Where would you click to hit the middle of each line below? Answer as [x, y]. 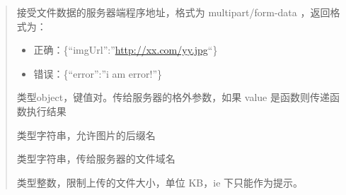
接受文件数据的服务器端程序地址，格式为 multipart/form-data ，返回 [173, 12]
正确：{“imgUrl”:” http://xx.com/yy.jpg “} [126, 50]
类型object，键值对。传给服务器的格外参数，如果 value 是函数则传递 [173, 97]
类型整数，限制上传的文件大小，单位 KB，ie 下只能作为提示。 [160, 182]
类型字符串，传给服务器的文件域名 [96, 159]
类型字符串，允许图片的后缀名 [86, 135]
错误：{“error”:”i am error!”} [98, 73]
